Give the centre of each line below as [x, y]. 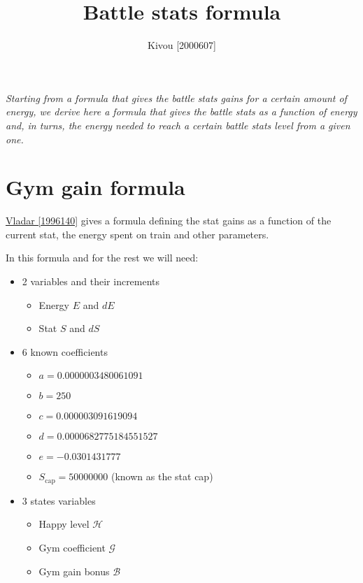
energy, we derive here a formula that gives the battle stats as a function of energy [181, 111]
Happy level [64, 524]
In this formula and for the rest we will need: [102, 258]
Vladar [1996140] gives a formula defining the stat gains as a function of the [169, 221]
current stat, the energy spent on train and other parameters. [137, 234]
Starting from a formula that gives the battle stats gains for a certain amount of [176, 98]
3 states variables [59, 500]
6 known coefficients [65, 351]
